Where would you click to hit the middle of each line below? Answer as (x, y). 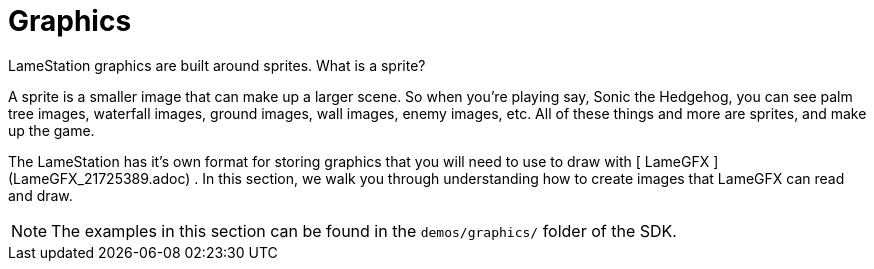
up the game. (51, 130)
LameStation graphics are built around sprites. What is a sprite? (217, 65)
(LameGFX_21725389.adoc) (99, 178)
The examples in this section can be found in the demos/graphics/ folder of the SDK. (364, 230)
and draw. (40, 195)
